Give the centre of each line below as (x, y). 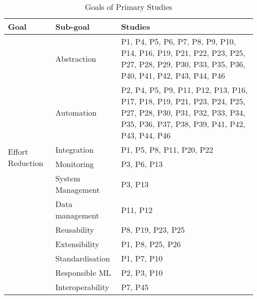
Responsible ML (83, 273)
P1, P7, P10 (142, 258)
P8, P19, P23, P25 (153, 230)
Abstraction (76, 58)
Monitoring (74, 164)
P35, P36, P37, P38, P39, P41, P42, (183, 124)
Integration (74, 149)
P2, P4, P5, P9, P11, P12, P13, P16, (184, 90)
